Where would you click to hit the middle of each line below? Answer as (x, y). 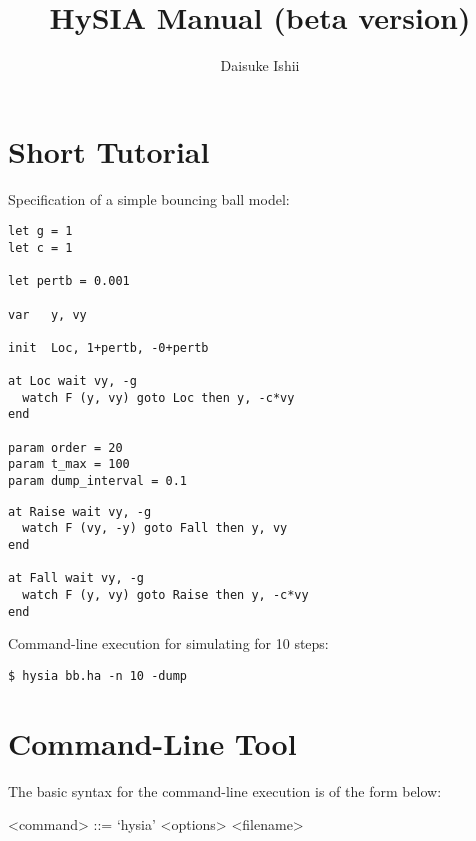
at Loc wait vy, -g (72, 381)
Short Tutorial (109, 150)
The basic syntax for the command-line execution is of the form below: (225, 790)
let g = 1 (40, 231)
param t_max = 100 (69, 464)
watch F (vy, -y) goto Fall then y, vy (155, 528)
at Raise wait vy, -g (80, 511)
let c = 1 (40, 247)
